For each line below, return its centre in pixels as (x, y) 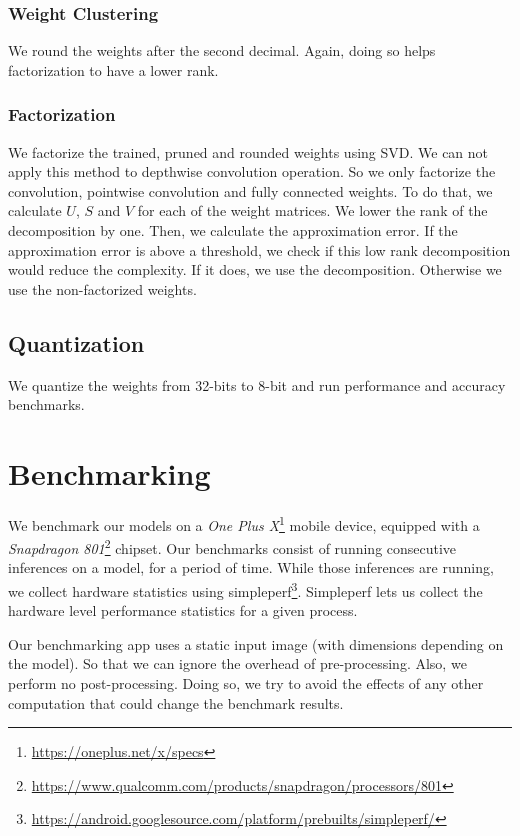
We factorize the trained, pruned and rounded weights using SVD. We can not (248, 151)
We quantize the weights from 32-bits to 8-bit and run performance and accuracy (257, 384)
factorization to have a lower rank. (113, 69)
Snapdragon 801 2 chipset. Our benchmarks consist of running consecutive (232, 546)
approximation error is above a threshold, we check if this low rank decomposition (259, 249)
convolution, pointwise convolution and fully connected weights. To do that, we (250, 190)
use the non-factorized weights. (102, 288)
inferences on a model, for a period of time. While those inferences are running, (251, 567)
